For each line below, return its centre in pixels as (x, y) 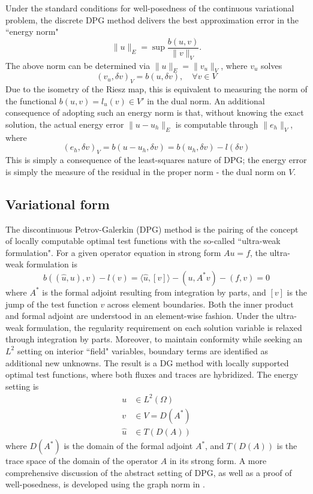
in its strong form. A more (218, 461)
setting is (22, 386)
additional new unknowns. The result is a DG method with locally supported (147, 362)
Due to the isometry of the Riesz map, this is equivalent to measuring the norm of (156, 89)
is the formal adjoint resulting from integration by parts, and (154, 292)
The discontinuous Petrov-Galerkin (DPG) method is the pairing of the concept (152, 229)
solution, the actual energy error (65, 124)
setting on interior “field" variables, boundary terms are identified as (142, 350)
